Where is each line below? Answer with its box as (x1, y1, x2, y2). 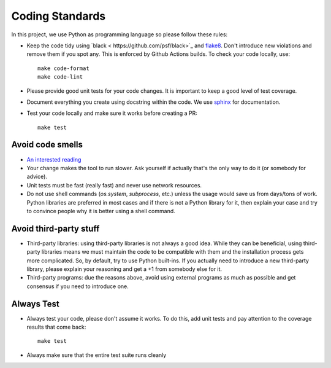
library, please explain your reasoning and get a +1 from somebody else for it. (26, 265, 223, 273)
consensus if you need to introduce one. (26, 283, 129, 290)
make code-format (37, 65, 89, 72)
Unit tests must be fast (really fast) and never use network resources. (26, 181, 202, 189)
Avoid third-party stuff (11, 223, 100, 233)
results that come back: (26, 323, 86, 331)
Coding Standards (11, 9, 106, 23)
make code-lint (37, 74, 83, 80)
